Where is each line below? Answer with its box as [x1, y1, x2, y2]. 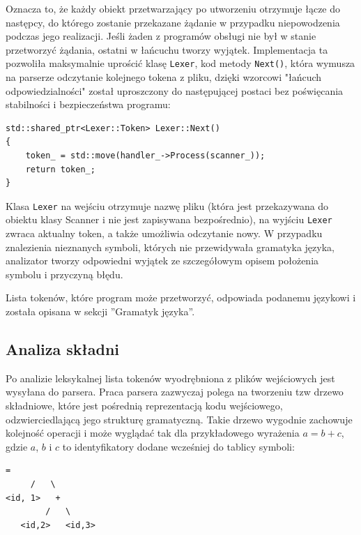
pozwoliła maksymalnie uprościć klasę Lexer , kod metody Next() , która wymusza [6, 56, 355, 70]
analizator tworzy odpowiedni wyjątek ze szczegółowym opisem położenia [6, 253, 319, 268]
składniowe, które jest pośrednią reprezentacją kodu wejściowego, [6, 398, 283, 413]
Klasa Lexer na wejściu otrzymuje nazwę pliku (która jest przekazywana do [6, 198, 329, 213]
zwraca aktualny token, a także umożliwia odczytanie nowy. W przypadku [6, 226, 323, 241]
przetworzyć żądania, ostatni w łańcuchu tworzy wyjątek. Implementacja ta [6, 42, 328, 56]
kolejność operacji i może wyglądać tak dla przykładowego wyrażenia [6, 425, 300, 440]
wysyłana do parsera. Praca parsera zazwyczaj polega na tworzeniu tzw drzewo [6, 384, 344, 399]
